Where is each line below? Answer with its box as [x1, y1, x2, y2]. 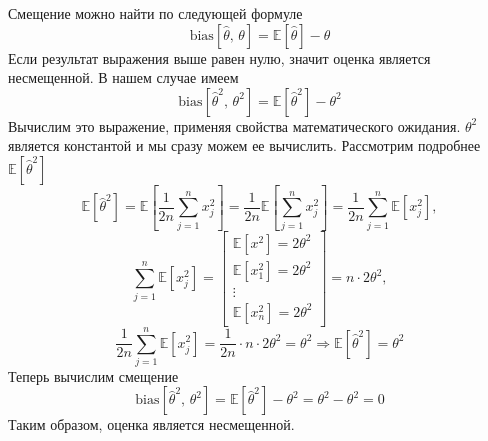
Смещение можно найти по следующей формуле [8, 3, 303, 23]
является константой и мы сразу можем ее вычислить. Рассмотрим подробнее [8, 135, 481, 156]
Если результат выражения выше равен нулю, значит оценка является [8, 47, 431, 68]
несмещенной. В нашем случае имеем [8, 67, 239, 88]
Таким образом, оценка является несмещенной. [8, 414, 295, 435]
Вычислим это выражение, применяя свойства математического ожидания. [8, 115, 461, 136]
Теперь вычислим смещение [8, 365, 179, 386]
